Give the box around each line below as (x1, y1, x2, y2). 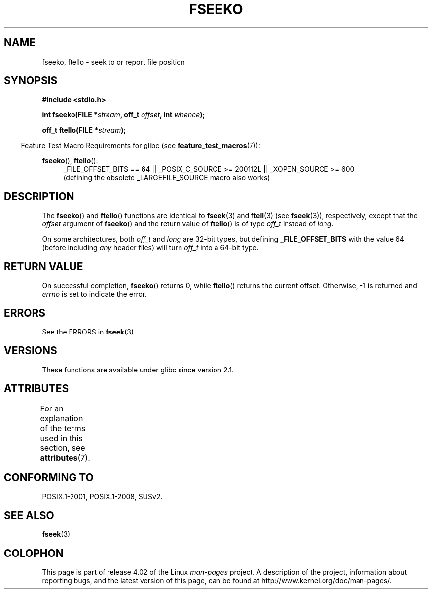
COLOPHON (4, 547, 64, 559)
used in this (40, 433, 83, 443)
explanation (40, 413, 83, 423)
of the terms (40, 423, 86, 433)
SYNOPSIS (4, 74, 58, 87)
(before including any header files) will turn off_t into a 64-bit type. (42, 243, 259, 252)
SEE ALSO (4, 509, 54, 521)
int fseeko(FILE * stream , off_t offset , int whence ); (42, 111, 205, 119)
